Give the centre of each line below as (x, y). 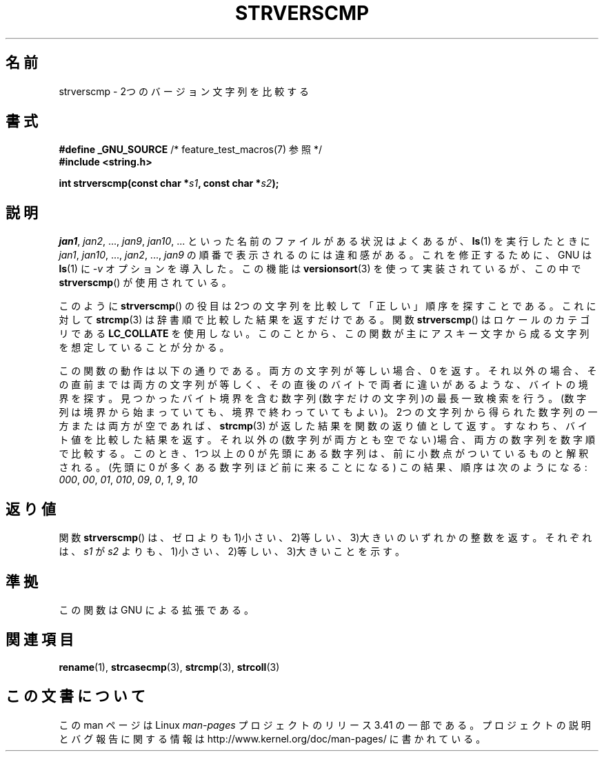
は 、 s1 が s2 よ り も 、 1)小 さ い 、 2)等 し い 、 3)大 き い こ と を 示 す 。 (232, 552)
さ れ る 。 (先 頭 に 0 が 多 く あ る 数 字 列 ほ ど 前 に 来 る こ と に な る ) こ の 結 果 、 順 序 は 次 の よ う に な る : (323, 467)
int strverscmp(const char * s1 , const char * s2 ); (169, 183)
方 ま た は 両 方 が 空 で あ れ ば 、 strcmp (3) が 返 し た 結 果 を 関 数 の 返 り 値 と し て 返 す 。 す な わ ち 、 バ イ (323, 426)
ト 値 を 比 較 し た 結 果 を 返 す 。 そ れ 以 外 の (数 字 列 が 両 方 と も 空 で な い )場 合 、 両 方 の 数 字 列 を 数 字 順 (327, 440)
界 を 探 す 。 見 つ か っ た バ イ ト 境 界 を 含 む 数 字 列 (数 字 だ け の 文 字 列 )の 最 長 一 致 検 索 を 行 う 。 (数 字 (323, 398)
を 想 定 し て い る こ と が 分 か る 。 (144, 347)
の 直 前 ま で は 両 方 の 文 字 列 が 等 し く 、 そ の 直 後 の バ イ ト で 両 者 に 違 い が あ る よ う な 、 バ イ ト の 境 (323, 385)
